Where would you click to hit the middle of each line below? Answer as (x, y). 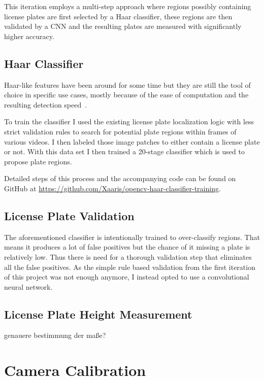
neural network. (28, 286)
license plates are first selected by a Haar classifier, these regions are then (118, 16)
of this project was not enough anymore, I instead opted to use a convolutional (127, 277)
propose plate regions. (38, 161)
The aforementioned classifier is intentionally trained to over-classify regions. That (132, 237)
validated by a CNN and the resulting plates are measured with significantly (123, 26)
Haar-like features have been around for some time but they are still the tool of (127, 84)
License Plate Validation (69, 215)
